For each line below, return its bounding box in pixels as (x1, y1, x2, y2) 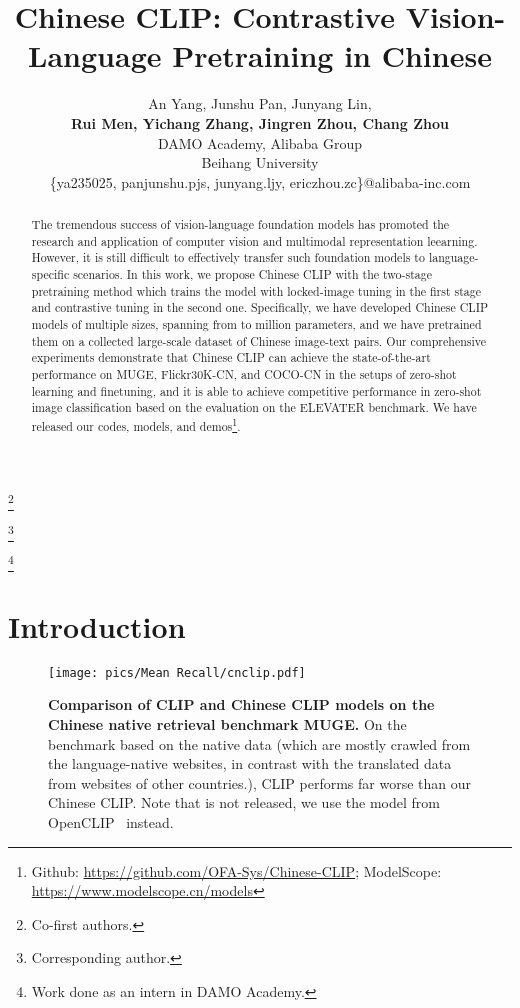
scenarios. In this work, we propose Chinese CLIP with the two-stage (73, 266, 432, 283)
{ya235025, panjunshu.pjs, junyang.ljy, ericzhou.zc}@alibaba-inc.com (49, 171, 471, 192)
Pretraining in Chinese (172, 35, 492, 76)
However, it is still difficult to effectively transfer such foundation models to (31, 249, 425, 266)
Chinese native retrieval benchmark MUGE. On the (48, 713, 407, 734)
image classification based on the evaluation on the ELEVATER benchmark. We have (31, 399, 477, 416)
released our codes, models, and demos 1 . (31, 414, 241, 434)
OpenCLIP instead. (48, 811, 174, 832)
